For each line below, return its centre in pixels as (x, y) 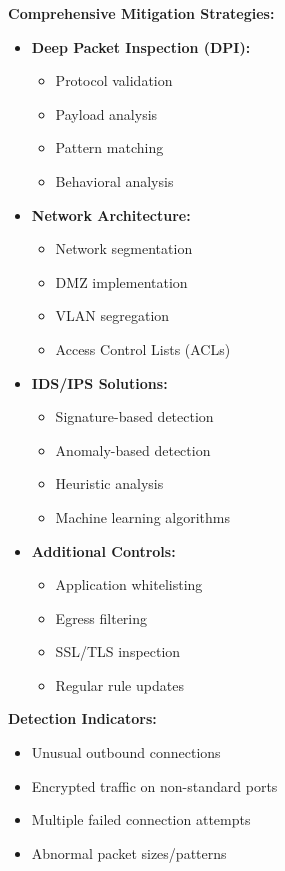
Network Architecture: (111, 214)
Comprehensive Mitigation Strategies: (141, 13)
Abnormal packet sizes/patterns (129, 852)
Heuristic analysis (109, 483)
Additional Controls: (103, 550)
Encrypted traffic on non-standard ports (154, 785)
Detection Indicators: (82, 718)
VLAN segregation (112, 315)
